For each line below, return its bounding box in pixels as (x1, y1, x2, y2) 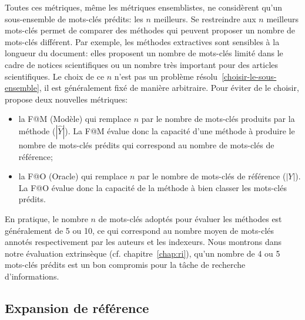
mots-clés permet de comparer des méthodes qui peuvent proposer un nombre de (5, 24, 296, 36)
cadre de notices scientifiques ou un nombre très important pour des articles (5, 58, 279, 70)
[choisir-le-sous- (222, 70, 277, 82)
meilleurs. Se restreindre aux (153, 12, 256, 25)
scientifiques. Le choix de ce (5, 70, 105, 82)
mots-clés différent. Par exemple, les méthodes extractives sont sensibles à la (5, 35, 280, 47)
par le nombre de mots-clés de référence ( (138, 170, 286, 182)
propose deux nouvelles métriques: (5, 93, 128, 105)
